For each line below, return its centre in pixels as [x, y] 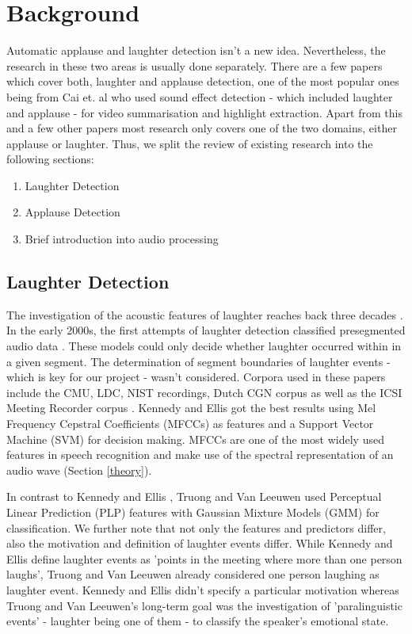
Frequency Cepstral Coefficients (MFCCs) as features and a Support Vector [190, 424]
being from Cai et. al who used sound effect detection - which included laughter [200, 96]
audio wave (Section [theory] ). [79, 470]
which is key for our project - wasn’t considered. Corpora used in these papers [196, 377]
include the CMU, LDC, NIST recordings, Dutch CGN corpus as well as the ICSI [204, 392]
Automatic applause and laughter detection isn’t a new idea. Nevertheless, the [196, 50]
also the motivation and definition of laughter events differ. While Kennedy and [200, 543]
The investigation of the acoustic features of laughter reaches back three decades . [205, 314]
